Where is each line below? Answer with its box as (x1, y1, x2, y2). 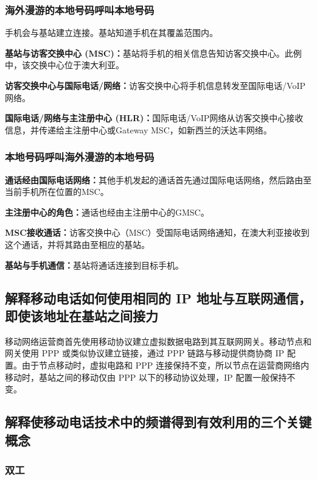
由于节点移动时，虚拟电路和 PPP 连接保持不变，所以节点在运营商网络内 (21, 358, 309, 371)
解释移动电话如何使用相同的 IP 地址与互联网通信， (5, 288, 312, 307)
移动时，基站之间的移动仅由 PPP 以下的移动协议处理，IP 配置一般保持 (5, 370, 287, 383)
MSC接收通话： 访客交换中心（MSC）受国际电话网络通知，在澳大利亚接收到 (5, 226, 310, 239)
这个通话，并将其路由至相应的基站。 (5, 238, 150, 250)
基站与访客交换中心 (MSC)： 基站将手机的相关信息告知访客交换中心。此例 (5, 46, 302, 59)
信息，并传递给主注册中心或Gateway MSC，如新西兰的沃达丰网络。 (5, 123, 272, 136)
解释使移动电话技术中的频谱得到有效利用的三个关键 (5, 412, 312, 431)
